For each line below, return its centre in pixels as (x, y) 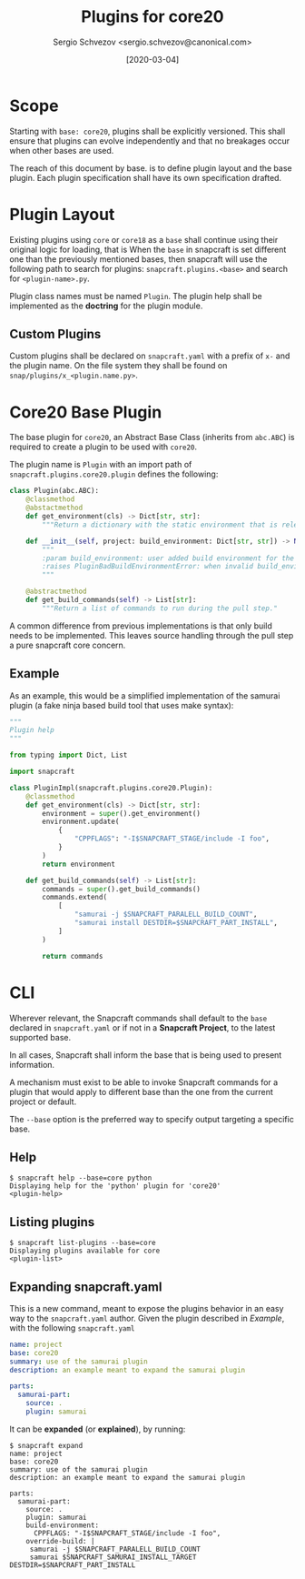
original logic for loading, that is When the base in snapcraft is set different (148, 249)
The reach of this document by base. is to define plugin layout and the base (151, 168)
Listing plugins (52, 1222)
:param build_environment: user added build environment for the (168, 558)
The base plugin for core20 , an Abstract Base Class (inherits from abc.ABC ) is (152, 437)
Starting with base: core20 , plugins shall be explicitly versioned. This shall (148, 131)
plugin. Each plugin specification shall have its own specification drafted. (146, 177)
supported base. (40, 1037)
